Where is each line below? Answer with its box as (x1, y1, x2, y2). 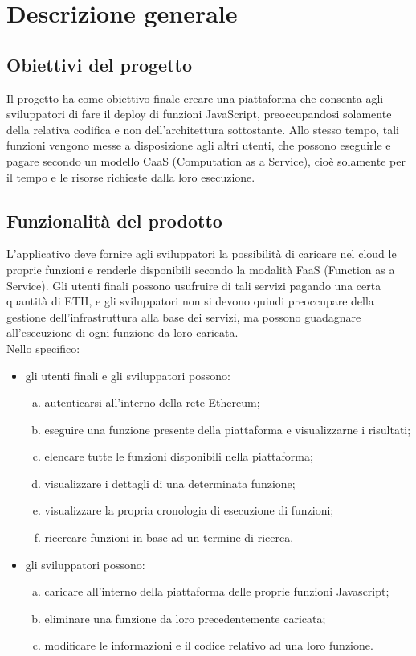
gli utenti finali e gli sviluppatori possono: (25, 367, 230, 383)
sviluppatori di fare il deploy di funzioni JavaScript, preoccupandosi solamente (6, 105, 392, 122)
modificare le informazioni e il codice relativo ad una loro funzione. (44, 637, 373, 654)
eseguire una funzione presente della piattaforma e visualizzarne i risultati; (44, 420, 411, 437)
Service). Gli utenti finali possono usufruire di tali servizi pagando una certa (6, 277, 381, 293)
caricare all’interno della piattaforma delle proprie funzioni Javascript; (44, 583, 389, 600)
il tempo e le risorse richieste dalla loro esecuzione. (6, 168, 255, 185)
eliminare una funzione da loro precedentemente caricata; (44, 609, 326, 626)
